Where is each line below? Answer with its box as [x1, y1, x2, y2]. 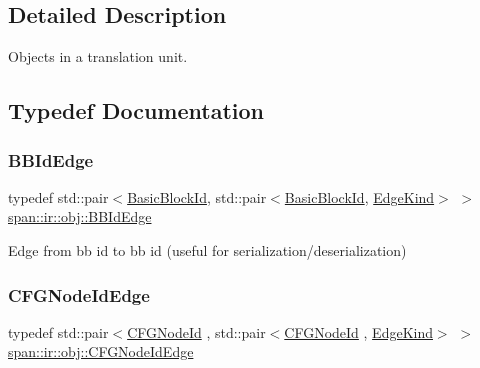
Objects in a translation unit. [8, 46, 188, 67]
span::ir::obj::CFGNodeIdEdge [8, 341, 194, 362]
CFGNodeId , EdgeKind [284, 321, 433, 342]
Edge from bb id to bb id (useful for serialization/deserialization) [8, 239, 407, 260]
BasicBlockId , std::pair [127, 186, 267, 207]
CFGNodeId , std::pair [127, 321, 266, 342]
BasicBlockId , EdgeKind [284, 186, 435, 207]
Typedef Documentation [8, 95, 264, 126]
